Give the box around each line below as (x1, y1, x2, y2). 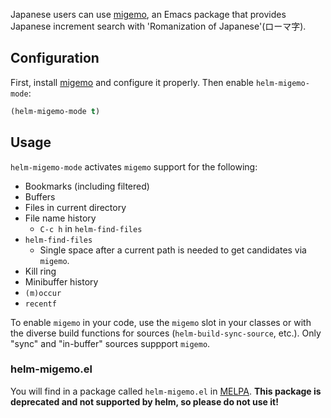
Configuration (10, 50, 100, 67)
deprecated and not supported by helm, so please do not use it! (10, 395, 279, 408)
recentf (24, 299, 57, 309)
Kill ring (24, 265, 57, 277)
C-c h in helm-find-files (39, 222, 143, 234)
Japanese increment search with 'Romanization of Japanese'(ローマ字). (10, 20, 307, 32)
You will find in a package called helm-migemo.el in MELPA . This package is (10, 385, 322, 397)
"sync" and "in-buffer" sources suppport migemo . (10, 337, 211, 349)
